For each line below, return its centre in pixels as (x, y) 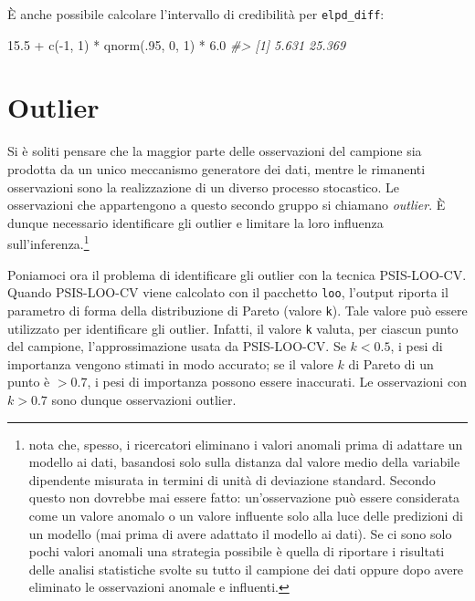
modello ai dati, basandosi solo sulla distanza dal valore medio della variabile (244, 462)
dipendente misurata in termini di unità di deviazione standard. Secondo (232, 479)
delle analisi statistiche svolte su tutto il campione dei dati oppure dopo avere (246, 569)
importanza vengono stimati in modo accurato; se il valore (170, 363)
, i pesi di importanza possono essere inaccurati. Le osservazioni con (277, 382)
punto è (29, 382)
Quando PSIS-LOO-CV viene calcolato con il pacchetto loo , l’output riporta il (228, 292)
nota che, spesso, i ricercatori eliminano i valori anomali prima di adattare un (246, 444)
